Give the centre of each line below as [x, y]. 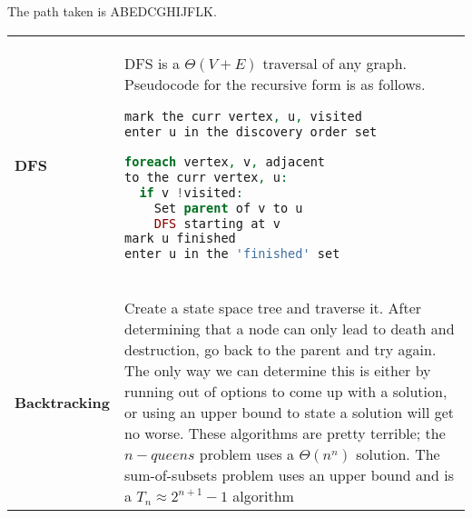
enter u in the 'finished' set [232, 254]
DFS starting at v [217, 223]
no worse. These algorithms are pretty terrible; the [285, 433]
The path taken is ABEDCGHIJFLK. [112, 11]
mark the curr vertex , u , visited [243, 116]
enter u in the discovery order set [251, 131]
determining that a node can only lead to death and [290, 329]
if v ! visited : [191, 192]
